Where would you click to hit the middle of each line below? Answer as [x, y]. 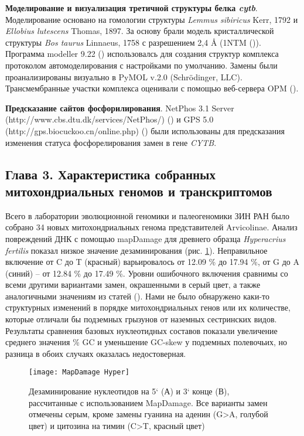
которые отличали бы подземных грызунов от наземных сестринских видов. [141, 319]
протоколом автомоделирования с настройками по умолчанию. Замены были [141, 65]
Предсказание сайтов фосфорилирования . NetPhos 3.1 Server [120, 108]
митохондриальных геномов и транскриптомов [139, 191]
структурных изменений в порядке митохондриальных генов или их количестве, [148, 307]
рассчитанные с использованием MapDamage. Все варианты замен [148, 402]
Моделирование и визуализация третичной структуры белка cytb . [131, 8]
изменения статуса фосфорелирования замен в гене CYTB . [111, 142]
